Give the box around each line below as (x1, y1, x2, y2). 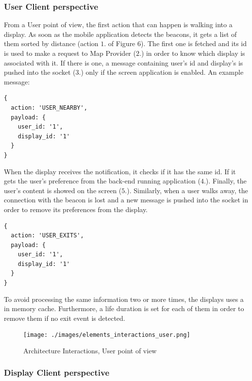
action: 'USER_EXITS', (11, 232, 84, 239)
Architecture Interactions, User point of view (23, 346, 157, 356)
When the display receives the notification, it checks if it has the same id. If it (4, 166, 236, 176)
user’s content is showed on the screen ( (4, 185, 122, 195)
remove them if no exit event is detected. (4, 313, 125, 323)
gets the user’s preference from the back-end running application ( (4, 176, 201, 186)
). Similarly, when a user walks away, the (127, 185, 248, 195)
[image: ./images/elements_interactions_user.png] (23, 331, 190, 339)
